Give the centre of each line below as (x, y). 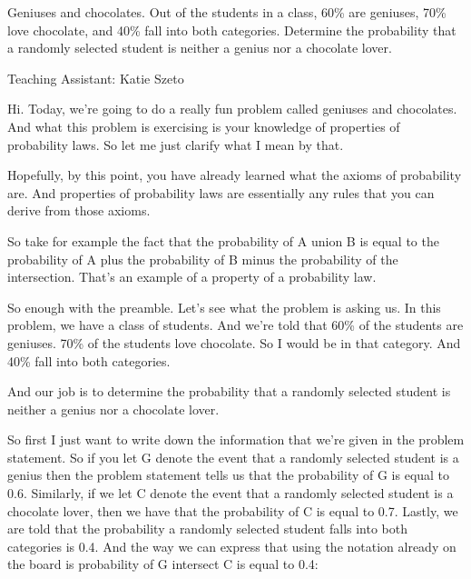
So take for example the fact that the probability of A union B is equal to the (223, 240)
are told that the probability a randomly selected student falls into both (207, 529)
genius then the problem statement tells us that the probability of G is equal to (229, 475)
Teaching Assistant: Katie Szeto (96, 78)
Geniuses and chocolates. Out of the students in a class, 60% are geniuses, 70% (227, 12)
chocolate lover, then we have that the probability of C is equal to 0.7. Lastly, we (233, 510)
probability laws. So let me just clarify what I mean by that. (176, 144)
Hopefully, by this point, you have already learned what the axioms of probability (235, 175)
